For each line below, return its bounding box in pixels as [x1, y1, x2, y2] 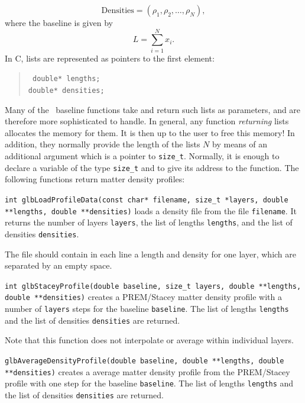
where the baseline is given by [5, 17, 113, 28]
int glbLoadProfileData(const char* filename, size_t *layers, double [5, 195, 288, 204]
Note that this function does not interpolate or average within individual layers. [5, 334, 294, 346]
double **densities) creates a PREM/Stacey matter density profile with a [5, 291, 282, 303]
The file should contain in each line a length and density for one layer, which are [5, 247, 296, 260]
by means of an [212, 138, 268, 150]
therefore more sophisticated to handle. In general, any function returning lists [5, 115, 289, 127]
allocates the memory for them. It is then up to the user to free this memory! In [5, 126, 295, 138]
